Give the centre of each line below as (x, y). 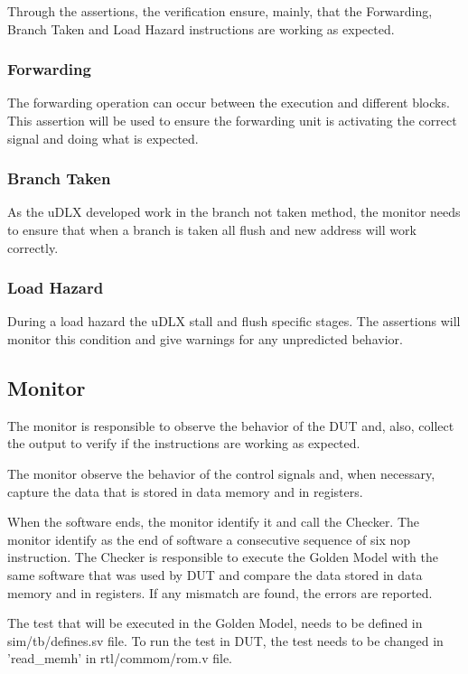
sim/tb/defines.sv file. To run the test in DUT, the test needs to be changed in (225, 640)
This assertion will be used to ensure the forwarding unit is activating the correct (232, 120)
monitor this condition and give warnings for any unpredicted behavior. (205, 339)
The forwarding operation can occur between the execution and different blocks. (229, 103)
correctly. (33, 247)
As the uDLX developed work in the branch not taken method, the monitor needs (234, 212)
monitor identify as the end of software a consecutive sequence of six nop (209, 539)
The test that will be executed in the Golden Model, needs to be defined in (215, 623)
